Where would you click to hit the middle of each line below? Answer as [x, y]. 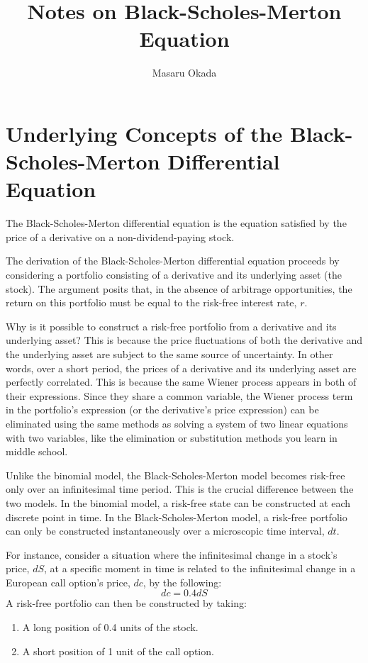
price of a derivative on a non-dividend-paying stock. [120, 236]
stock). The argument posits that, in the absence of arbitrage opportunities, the [179, 288]
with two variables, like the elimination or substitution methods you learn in [172, 437]
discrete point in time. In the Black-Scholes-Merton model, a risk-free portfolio [177, 517]
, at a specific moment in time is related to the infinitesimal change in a [200, 568]
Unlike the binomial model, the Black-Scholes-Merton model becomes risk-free [175, 475]
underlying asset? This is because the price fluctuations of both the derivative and [184, 340]
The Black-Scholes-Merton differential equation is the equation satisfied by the [176, 223]
